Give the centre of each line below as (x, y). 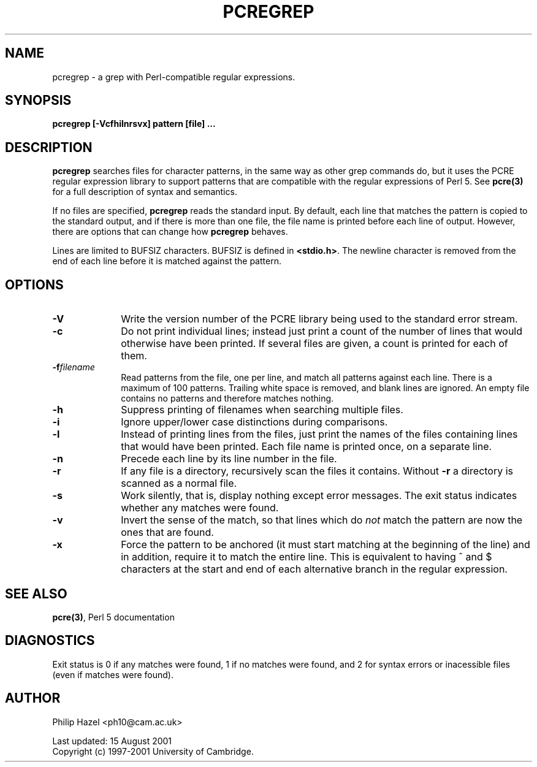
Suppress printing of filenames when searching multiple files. (262, 410)
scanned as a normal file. (179, 483)
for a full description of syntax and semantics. (145, 192)
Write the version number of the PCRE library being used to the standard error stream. (319, 319)
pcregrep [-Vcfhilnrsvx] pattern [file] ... (134, 124)
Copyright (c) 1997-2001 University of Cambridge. (153, 751)
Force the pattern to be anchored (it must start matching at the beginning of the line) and (326, 545)
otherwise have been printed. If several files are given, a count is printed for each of (314, 344)
